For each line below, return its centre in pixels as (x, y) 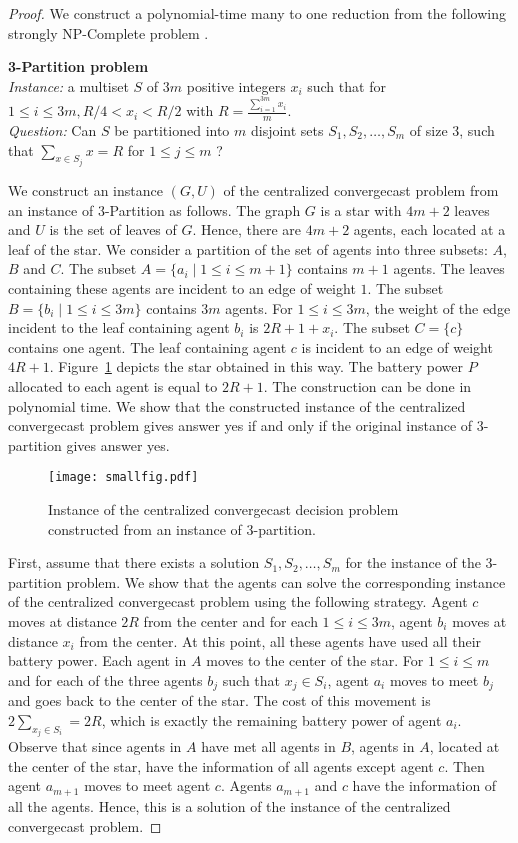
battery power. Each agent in (97, 660)
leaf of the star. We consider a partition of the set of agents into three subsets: (248, 248)
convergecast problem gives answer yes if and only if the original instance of (240, 425)
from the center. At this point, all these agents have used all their (280, 640)
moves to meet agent (147, 785)
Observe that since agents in (95, 746)
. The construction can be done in (367, 386)
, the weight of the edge (438, 307)
